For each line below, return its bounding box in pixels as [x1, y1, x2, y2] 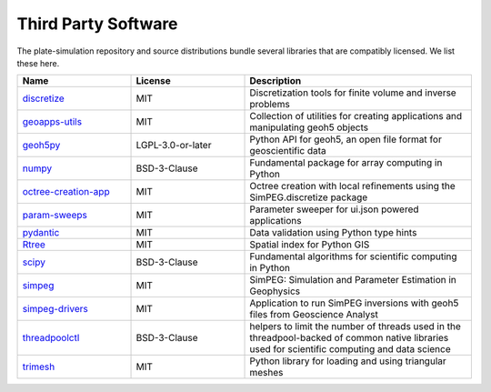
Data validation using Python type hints [249, 226, 417, 239]
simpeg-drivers [22, 303, 88, 316]
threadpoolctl [22, 332, 80, 345]
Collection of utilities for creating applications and [249, 110, 463, 123]
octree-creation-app [22, 186, 110, 198]
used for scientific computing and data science [249, 343, 452, 356]
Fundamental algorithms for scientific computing [249, 250, 458, 263]
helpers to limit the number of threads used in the [249, 320, 461, 333]
